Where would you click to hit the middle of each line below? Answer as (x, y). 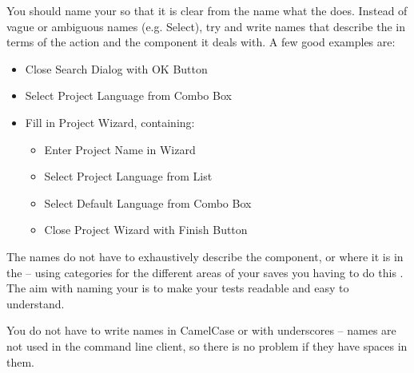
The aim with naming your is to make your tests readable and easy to (178, 288)
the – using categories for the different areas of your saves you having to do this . (205, 272)
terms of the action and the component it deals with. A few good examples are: (201, 42)
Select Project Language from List (128, 176)
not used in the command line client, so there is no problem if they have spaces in (207, 345)
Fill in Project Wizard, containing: (110, 122)
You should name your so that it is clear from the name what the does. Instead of (207, 10)
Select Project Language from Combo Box (128, 95)
